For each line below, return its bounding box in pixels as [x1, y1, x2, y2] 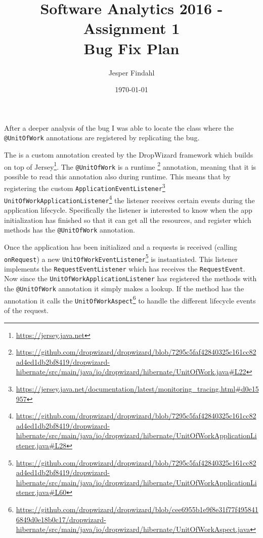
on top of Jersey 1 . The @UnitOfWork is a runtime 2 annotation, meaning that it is [4, 160, 256, 172]
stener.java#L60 [16, 487, 67, 497]
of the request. [4, 305, 49, 316]
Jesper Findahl [108, 67, 155, 78]
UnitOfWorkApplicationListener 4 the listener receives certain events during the [4, 193, 255, 205]
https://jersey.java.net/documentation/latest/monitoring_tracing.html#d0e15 [16, 383, 259, 394]
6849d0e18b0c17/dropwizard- [16, 514, 106, 524]
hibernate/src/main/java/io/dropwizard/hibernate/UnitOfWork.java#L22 [16, 366, 246, 377]
